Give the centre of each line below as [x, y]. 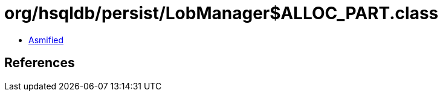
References [40, 63]
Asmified [46, 40]
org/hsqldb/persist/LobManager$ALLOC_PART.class [221, 13]
